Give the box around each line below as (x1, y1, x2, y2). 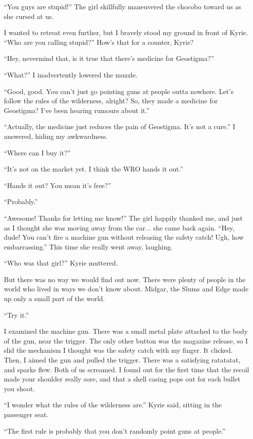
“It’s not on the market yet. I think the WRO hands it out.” (4, 164, 183, 174)
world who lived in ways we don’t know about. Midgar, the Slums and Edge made (4, 284, 249, 294)
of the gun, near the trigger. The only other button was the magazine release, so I (4, 335, 248, 345)
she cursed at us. (4, 11, 54, 21)
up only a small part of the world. (4, 293, 105, 304)
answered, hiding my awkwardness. (4, 131, 108, 141)
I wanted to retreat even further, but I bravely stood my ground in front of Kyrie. (4, 27, 248, 38)
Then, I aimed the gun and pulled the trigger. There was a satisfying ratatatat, (4, 355, 240, 365)
